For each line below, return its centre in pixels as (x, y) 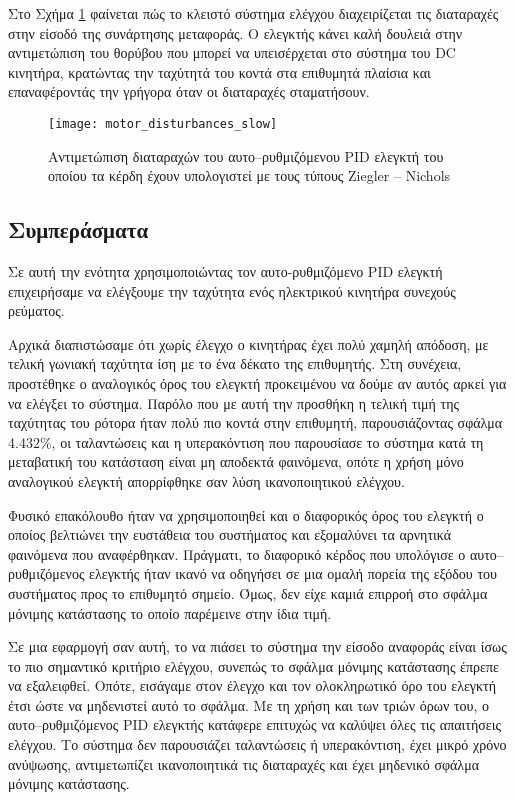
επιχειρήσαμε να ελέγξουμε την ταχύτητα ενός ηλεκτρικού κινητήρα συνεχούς (232, 290)
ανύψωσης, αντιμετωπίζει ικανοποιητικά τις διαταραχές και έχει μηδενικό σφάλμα (243, 763)
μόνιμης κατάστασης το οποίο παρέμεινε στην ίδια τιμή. (170, 612)
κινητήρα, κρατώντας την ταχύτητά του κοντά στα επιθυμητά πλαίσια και (219, 71)
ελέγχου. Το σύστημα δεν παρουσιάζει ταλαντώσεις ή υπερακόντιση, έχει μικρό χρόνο (257, 744)
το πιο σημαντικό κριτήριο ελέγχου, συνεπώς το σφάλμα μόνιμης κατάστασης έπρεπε (253, 665)
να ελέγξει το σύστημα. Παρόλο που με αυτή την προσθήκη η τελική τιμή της (234, 402)
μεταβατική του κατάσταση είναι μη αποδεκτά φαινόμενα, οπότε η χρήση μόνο (236, 461)
